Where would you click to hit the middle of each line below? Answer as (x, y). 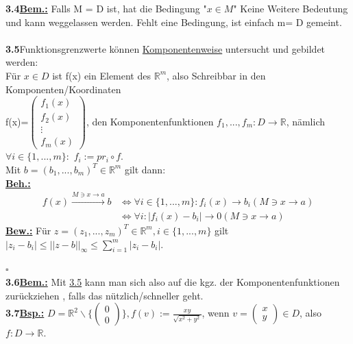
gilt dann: (145, 169)
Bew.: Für (28, 230)
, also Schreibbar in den (216, 75)
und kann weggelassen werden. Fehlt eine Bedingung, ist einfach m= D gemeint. (174, 22)
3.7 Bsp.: (25, 313)
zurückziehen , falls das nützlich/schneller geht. (105, 295)
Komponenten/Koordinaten (63, 89)
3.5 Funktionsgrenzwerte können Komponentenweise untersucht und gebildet (166, 48)
